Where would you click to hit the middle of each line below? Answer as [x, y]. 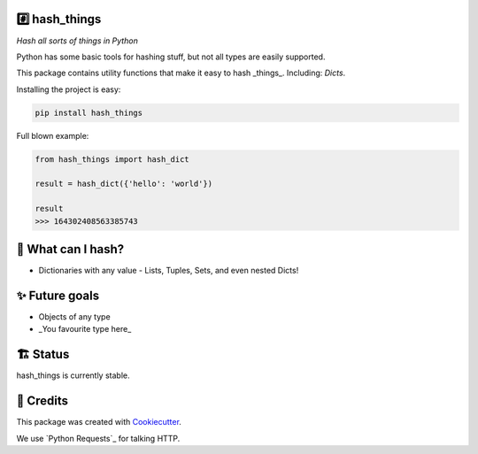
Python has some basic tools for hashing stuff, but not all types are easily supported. [171, 57]
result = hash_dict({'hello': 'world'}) [123, 184]
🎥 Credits [42, 401]
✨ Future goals [58, 295]
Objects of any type [74, 317]
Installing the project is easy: [69, 89]
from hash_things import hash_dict [112, 159]
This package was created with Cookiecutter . [99, 422]
